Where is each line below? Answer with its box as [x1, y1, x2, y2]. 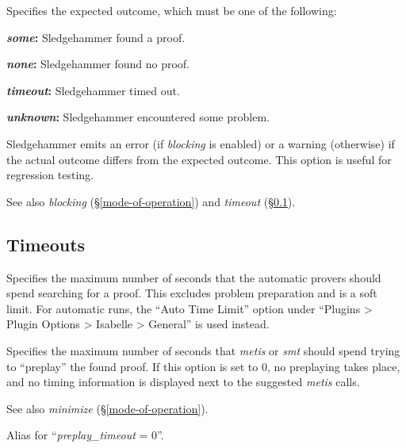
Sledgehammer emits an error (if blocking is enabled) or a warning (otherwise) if [6, 135, 395, 151]
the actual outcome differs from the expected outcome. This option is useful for [6, 151, 392, 167]
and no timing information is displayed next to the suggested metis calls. [6, 373, 360, 390]
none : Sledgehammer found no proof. [6, 56, 190, 72]
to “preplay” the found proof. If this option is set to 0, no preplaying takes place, [6, 358, 400, 374]
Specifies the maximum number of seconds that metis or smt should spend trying [6, 342, 400, 358]
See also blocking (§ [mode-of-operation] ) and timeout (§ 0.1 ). [6, 193, 296, 209]
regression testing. [6, 167, 94, 183]
